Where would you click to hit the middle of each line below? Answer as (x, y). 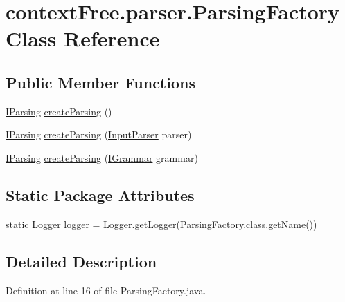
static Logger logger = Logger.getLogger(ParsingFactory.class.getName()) (161, 224)
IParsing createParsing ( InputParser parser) (99, 134)
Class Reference (83, 38)
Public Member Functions (100, 82)
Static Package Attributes (100, 195)
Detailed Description (81, 261)
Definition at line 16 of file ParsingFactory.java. (106, 290)
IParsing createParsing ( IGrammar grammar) (102, 157)
